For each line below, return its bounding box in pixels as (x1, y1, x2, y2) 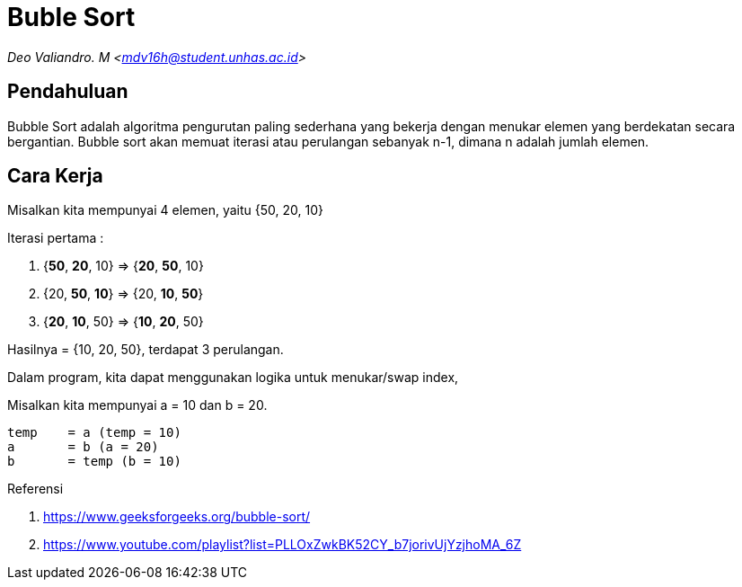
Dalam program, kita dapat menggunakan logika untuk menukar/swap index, (7, 369, 459, 386)
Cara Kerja (7, 165, 103, 188)
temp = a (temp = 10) (7, 425, 181, 440)
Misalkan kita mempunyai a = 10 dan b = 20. (7, 397, 268, 414)
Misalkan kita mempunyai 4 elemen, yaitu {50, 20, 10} (7, 202, 323, 218)
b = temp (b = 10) (7, 454, 181, 469)
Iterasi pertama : (7, 230, 104, 246)
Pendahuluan (7, 80, 128, 103)
